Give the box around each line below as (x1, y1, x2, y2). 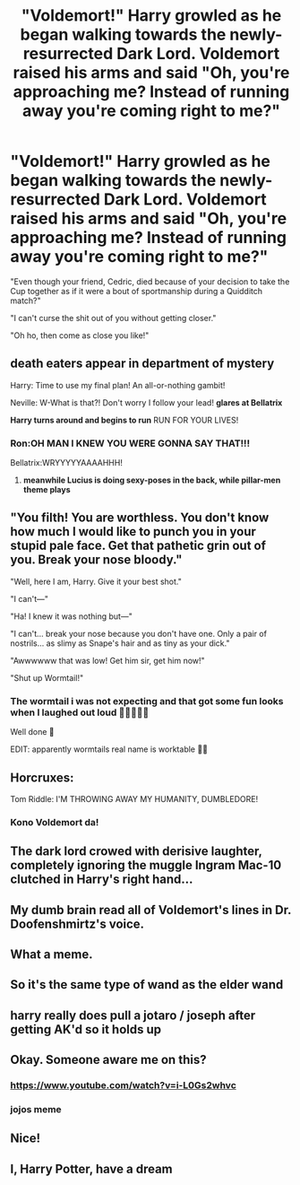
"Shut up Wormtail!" (10, 672, 84, 683)
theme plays (22, 484, 71, 495)
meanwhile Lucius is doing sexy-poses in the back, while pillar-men (22, 475, 281, 485)
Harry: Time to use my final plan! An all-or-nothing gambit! (10, 379, 226, 390)
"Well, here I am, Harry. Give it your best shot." (10, 576, 182, 587)
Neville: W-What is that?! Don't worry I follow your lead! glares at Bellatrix (10, 396, 283, 408)
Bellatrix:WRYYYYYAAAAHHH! (10, 457, 124, 468)
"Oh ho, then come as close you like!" (10, 329, 150, 341)
